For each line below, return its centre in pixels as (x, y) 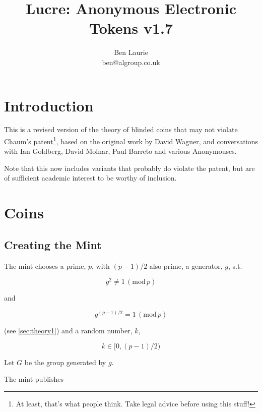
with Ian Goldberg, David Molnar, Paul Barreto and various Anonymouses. (120, 151)
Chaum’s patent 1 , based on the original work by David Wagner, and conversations (131, 140)
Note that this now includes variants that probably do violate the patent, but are (129, 168)
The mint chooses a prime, (45, 266)
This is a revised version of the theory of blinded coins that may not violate (121, 129)
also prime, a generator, (186, 266)
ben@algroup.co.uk (131, 62)
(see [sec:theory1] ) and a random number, (68, 330)
